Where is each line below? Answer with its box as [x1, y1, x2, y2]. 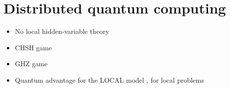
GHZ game [15, 59, 48, 69]
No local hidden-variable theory [15, 26, 109, 36]
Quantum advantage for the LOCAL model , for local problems [15, 74, 204, 85]
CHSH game [15, 42, 52, 52]
